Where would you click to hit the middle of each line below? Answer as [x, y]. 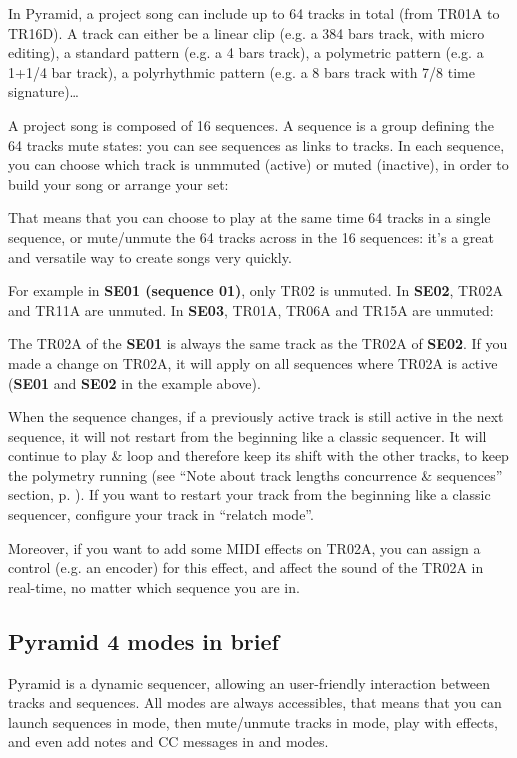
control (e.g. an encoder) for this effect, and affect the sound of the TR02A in [246, 567]
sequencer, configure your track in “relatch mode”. [161, 514]
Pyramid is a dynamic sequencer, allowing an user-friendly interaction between [249, 682]
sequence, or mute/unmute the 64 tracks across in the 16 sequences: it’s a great [251, 236]
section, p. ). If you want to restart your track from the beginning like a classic [249, 494]
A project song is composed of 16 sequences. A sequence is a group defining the [251, 124]
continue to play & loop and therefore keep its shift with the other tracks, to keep [258, 455]
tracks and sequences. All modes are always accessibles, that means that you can [255, 702]
